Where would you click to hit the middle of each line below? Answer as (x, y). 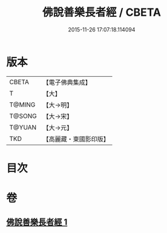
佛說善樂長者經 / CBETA (102, 12)
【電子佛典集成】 (67, 82)
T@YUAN (23, 127)
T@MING (22, 105)
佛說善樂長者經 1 (37, 222)
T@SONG (23, 116)
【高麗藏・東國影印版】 (76, 139)
